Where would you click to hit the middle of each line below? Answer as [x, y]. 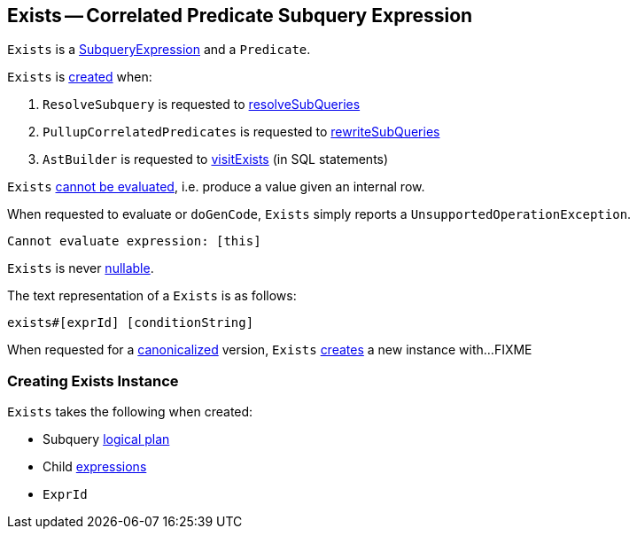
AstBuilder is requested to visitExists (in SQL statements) [216, 159]
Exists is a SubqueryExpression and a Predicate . [159, 50]
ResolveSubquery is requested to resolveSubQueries [202, 105]
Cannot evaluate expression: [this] [134, 241]
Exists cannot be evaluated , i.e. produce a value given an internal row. [216, 187]
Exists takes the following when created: [130, 412]
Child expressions [95, 467]
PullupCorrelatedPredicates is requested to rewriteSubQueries [241, 132]
